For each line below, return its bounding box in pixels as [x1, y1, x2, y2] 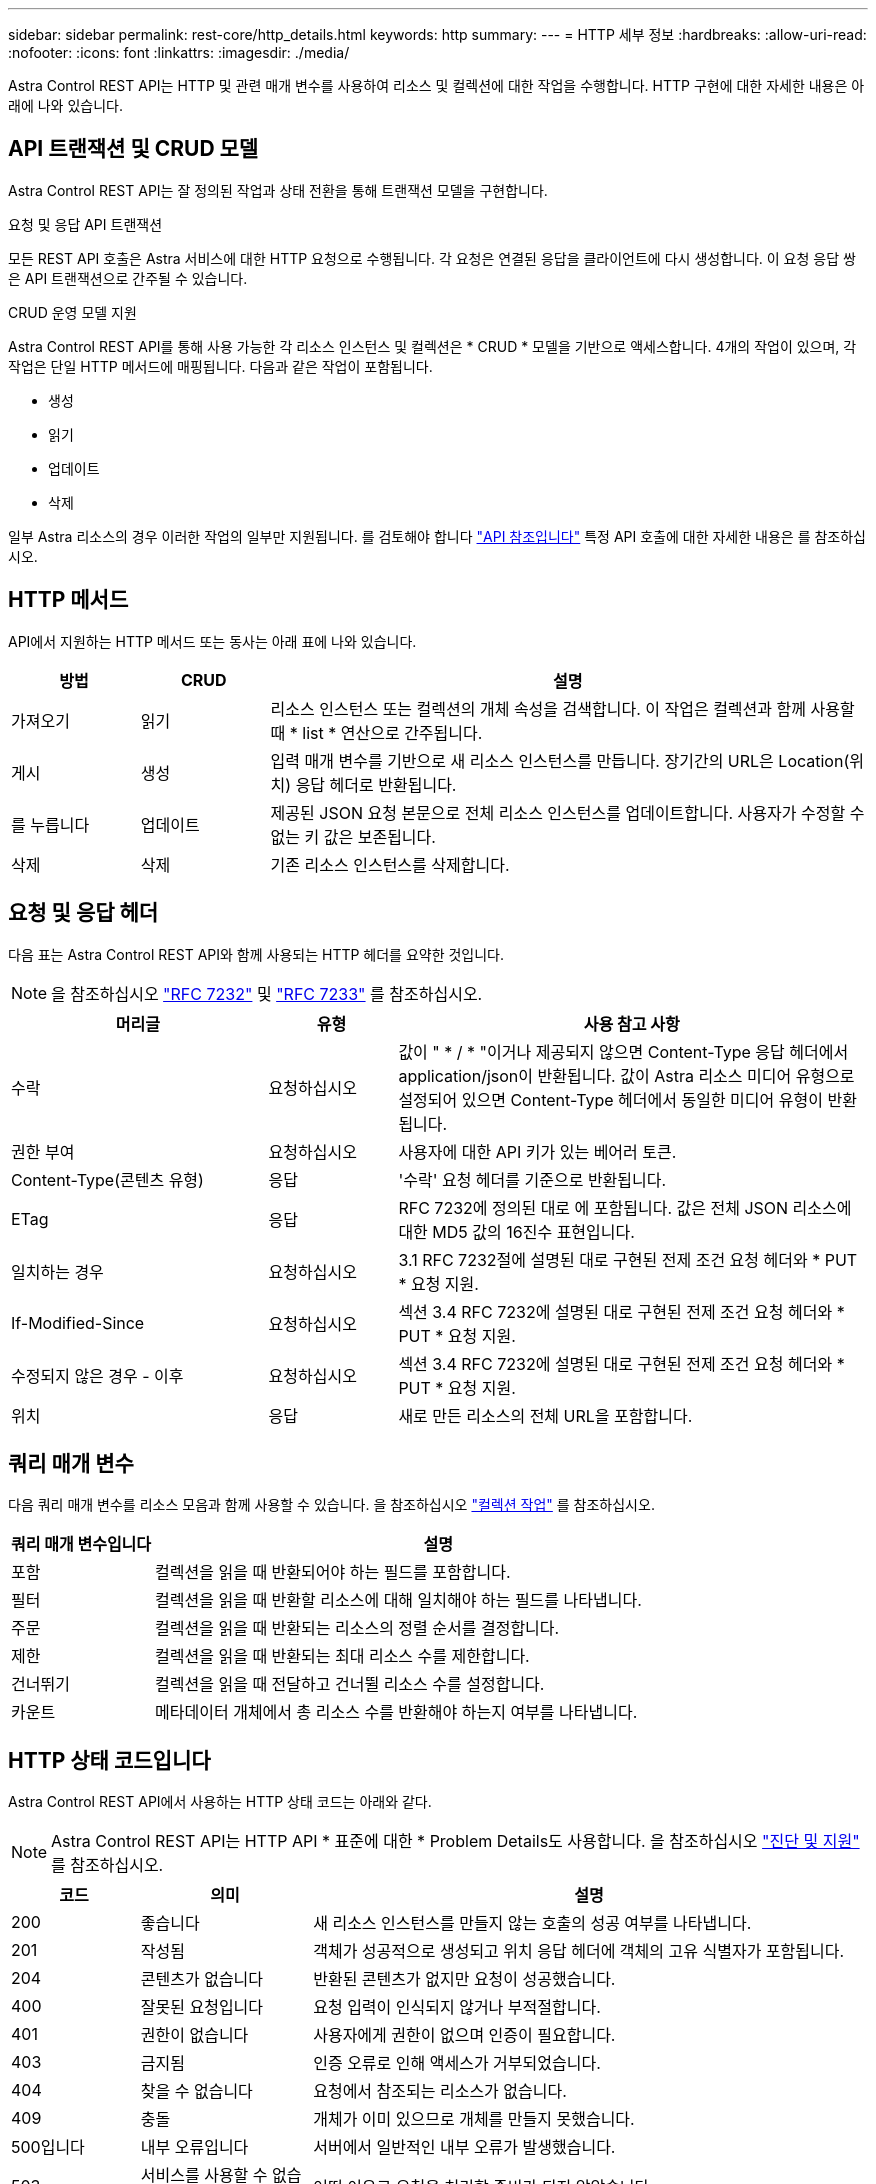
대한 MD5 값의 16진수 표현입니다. [398, 1221, 635, 1242]
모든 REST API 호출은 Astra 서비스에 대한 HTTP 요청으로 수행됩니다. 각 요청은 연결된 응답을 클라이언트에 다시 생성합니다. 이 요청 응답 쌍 [8, 249, 856, 267]
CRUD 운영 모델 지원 [8, 303, 137, 321]
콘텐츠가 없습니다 [140, 1969, 264, 1990]
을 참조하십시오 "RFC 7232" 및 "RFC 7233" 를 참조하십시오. [51, 983, 483, 1004]
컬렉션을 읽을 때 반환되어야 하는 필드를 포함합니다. [155, 1562, 511, 1583]
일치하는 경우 [11, 1261, 104, 1282]
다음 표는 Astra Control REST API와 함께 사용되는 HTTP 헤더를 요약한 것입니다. [8, 945, 505, 963]
